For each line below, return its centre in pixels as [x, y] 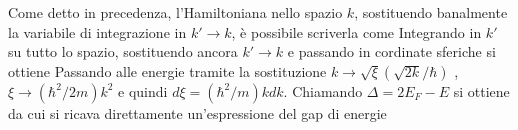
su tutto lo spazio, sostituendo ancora [123, 51]
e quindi [143, 90]
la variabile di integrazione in [97, 31]
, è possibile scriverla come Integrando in [356, 31]
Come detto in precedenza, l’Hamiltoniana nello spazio [175, 12]
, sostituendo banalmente [431, 12]
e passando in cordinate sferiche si [391, 51]
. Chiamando [323, 90]
